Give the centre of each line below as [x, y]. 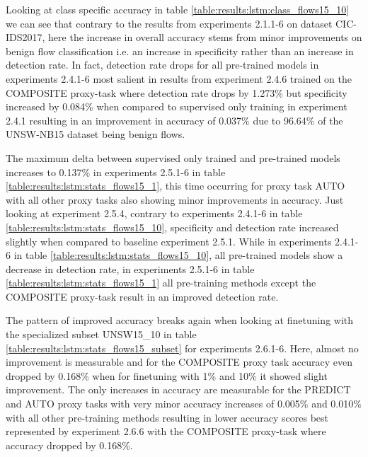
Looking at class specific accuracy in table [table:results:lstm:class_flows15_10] [178, 9]
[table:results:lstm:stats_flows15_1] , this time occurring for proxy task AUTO [176, 186]
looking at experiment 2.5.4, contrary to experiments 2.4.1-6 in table [154, 213]
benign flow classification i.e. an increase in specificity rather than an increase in [180, 51]
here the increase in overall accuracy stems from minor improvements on [205, 37]
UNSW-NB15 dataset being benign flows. [96, 134]
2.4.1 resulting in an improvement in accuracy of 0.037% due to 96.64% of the [174, 120]
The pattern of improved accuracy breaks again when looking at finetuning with [180, 320]
